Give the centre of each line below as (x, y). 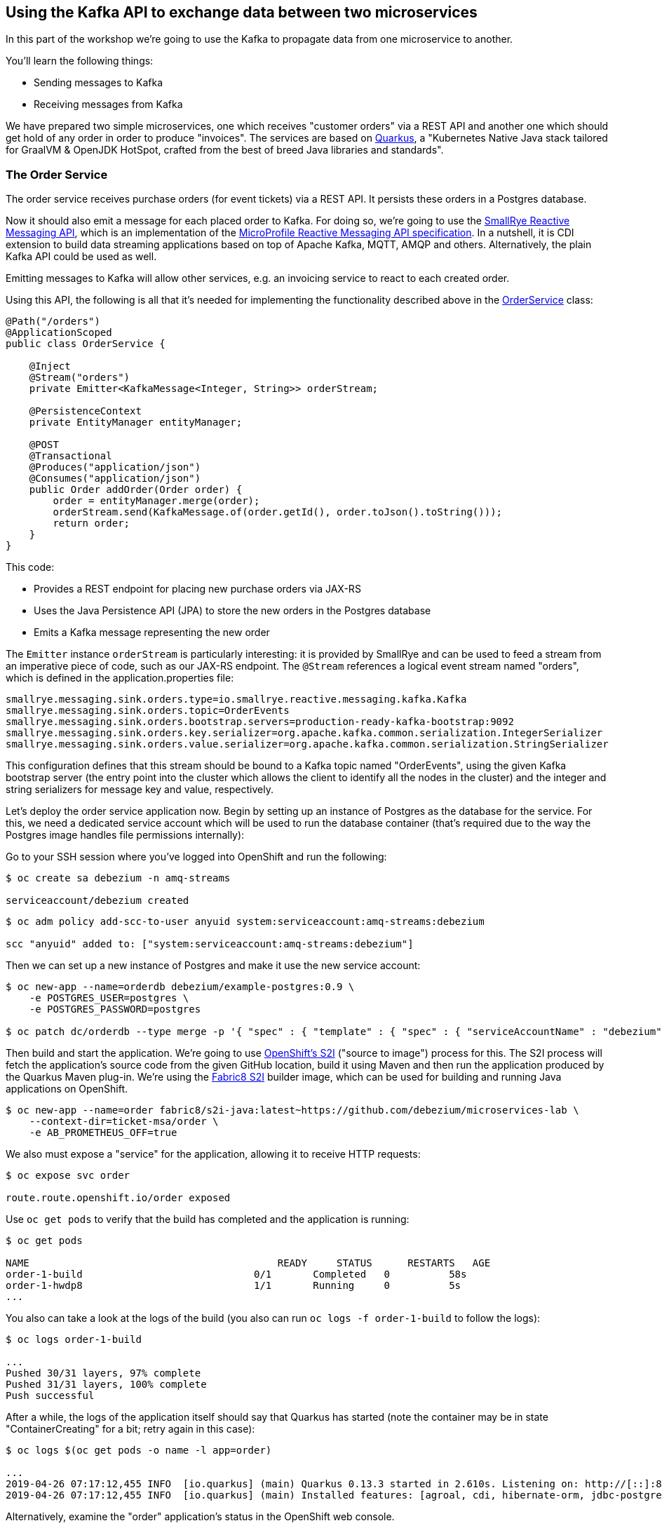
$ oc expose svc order (68, 1176)
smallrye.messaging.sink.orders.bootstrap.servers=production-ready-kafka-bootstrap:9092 (260, 722)
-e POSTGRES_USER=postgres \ (109, 998)
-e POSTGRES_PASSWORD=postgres (115, 1009)
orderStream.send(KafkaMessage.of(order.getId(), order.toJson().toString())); (278, 512)
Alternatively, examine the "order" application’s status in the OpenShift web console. (200, 1517)
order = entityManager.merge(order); (156, 501)
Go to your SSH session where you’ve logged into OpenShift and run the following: (196, 857)
